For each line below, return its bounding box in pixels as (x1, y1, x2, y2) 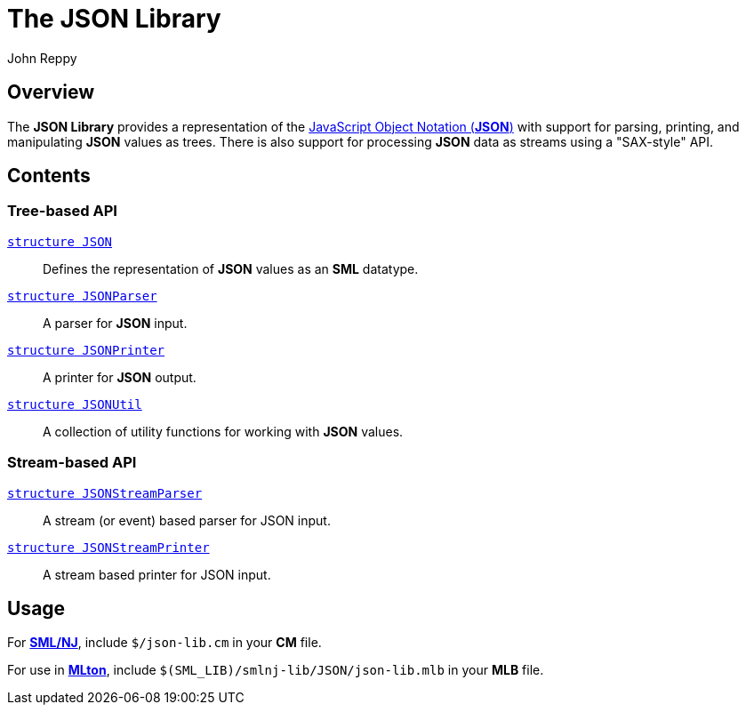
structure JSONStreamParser (7, 485, 203, 500)
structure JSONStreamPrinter (7, 540, 210, 555)
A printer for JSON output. (43, 369, 197, 385)
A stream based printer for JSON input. (43, 566, 271, 582)
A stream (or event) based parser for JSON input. (43, 512, 331, 528)
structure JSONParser (7, 288, 157, 303)
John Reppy (7, 50, 77, 66)
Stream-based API (7, 453, 137, 472)
